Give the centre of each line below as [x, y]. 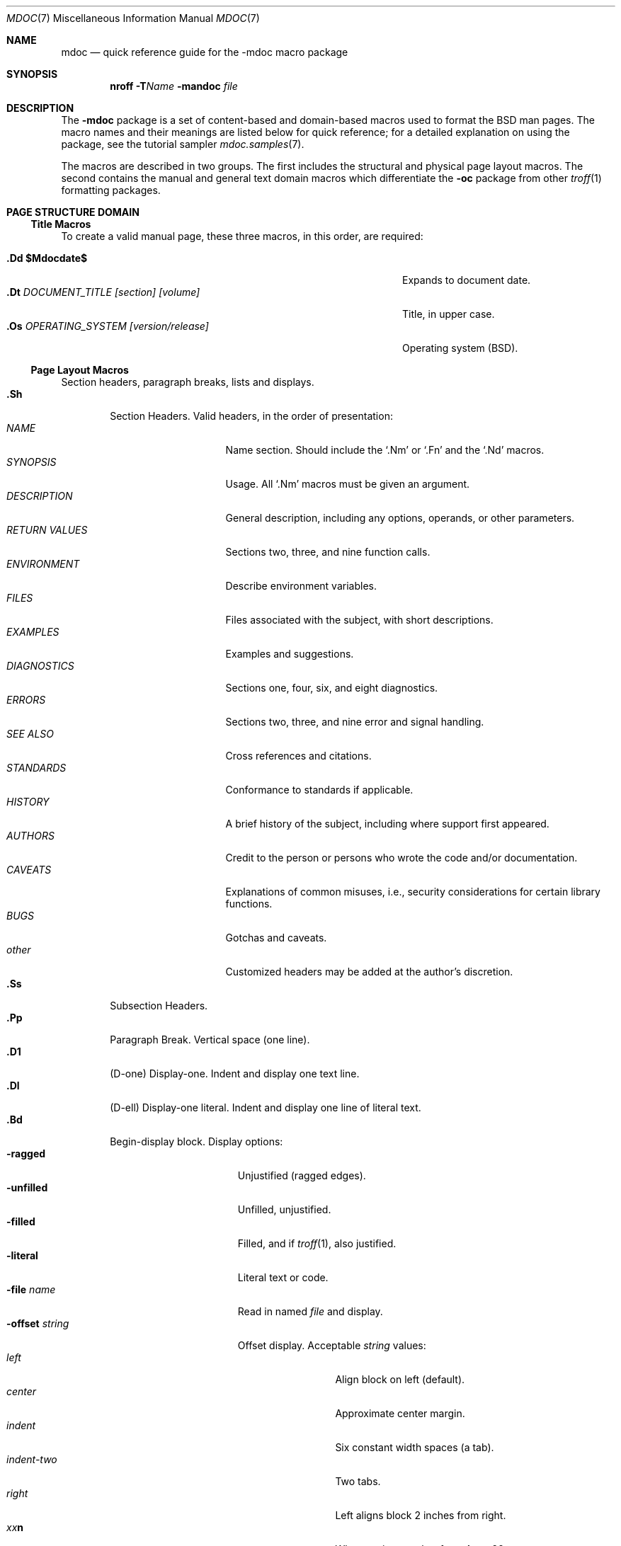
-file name [31, 1289]
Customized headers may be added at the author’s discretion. [369, 972]
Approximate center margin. [400, 1413]
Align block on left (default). [400, 1379]
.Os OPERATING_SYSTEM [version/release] [108, 326]
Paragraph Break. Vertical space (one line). [210, 1040]
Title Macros [61, 224]
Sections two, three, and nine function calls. [328, 552]
